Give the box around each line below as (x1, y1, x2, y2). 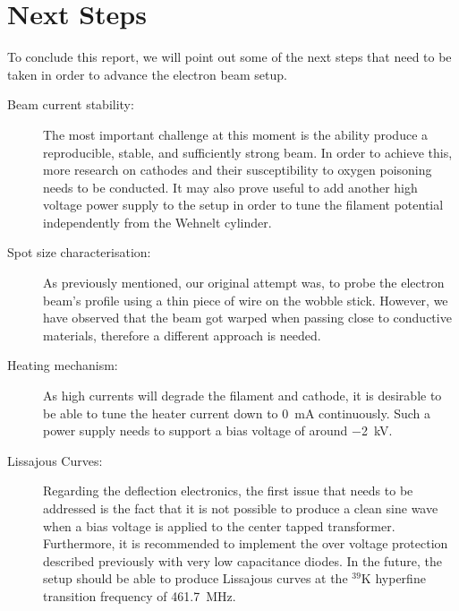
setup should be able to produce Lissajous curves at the (43, 569, 348, 588)
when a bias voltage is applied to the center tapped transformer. (43, 516, 395, 535)
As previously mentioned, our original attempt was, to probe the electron (43, 273, 445, 292)
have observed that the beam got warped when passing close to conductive (43, 308, 452, 327)
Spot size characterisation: (7, 243, 151, 262)
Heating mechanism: (7, 356, 118, 374)
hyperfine (375, 569, 426, 588)
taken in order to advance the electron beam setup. (7, 65, 287, 83)
